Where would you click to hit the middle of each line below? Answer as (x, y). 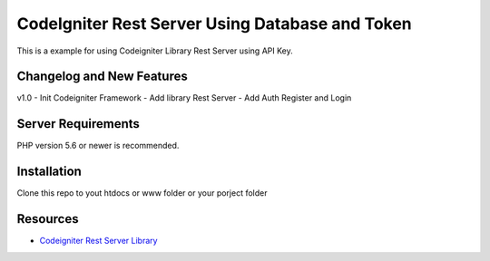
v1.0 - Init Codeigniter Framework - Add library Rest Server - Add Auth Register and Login (184, 98)
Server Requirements (78, 124)
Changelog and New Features (102, 77)
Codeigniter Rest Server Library (98, 241)
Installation (49, 172)
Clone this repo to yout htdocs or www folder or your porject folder (142, 193)
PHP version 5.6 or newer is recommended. (98, 146)
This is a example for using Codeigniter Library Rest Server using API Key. (155, 51)
